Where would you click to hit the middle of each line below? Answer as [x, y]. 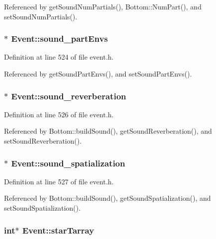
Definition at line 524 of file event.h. [59, 57]
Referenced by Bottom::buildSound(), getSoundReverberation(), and [108, 131]
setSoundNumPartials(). [41, 16]
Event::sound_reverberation [69, 96]
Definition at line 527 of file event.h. [59, 181]
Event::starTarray [58, 230]
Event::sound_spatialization [68, 163]
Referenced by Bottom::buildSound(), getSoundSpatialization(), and [108, 198]
